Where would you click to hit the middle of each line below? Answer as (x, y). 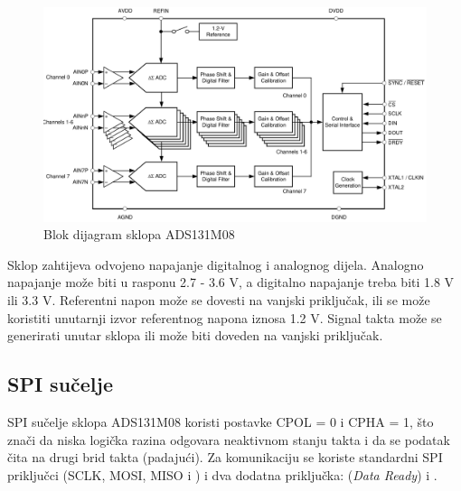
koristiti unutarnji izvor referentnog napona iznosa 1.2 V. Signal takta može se (225, 317)
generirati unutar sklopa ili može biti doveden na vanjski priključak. (195, 335)
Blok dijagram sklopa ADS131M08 (139, 234)
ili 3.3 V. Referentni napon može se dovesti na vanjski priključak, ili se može (219, 300)
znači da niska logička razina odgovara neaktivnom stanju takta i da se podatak (229, 439)
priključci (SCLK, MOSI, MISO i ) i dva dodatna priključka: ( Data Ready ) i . (222, 474)
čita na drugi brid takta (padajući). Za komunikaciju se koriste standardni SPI (225, 457)
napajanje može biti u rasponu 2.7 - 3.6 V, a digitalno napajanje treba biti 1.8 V (231, 282)
